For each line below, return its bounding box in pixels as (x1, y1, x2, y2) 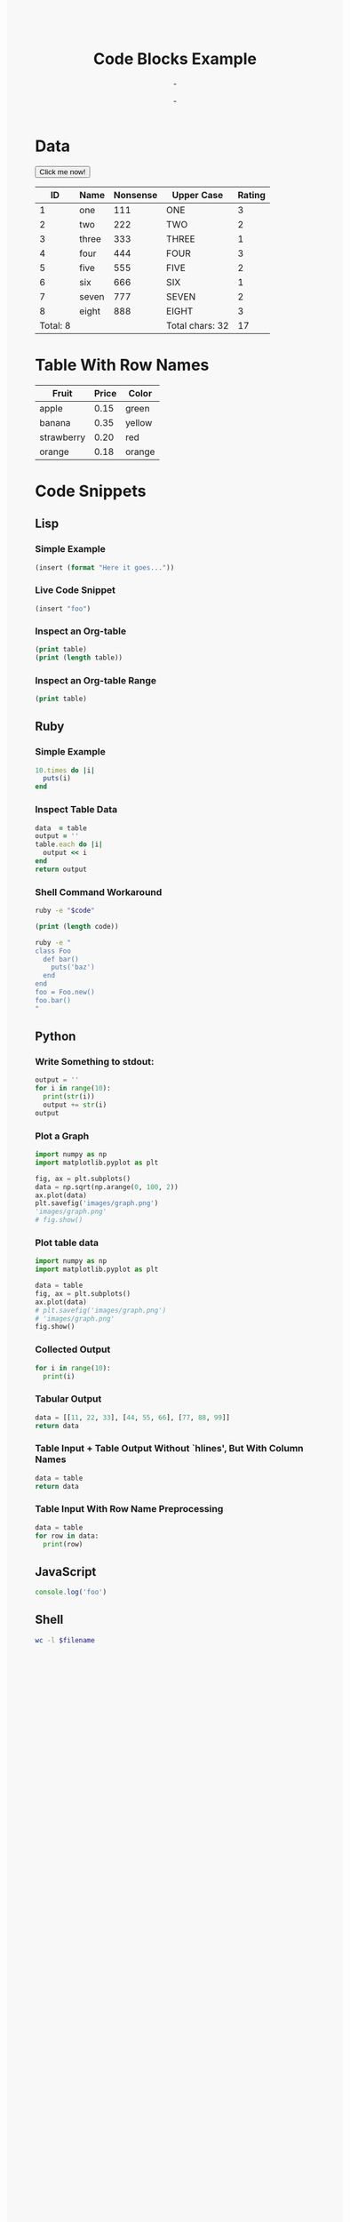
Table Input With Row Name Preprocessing (35, 1503, 224, 1515)
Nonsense (113, 188, 158, 201)
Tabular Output (35, 1393, 102, 1405)
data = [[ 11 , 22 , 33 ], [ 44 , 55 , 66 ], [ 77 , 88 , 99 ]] (35, 1413, 230, 1422)
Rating (237, 188, 266, 201)
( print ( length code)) (35, 922, 119, 931)
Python (35, 1029, 76, 1044)
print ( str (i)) (43, 1092, 95, 1101)
